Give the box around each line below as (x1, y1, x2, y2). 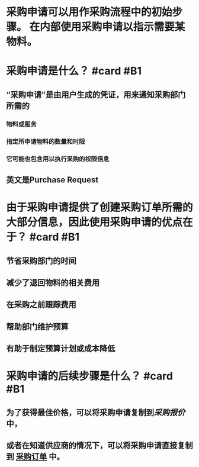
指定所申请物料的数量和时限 (6, 137, 85, 146)
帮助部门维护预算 (6, 321, 69, 331)
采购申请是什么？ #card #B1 (6, 65, 142, 78)
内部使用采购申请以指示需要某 (39, 20, 185, 34)
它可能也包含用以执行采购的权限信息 (6, 154, 110, 163)
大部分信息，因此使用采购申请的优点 (6, 215, 183, 229)
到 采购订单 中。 (6, 452, 65, 462)
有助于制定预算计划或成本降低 (6, 344, 115, 354)
